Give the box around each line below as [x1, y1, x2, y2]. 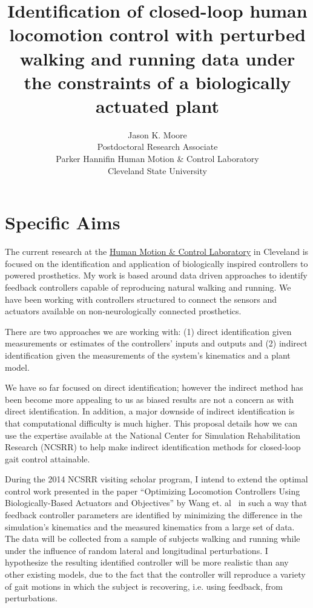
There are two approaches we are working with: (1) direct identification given [5, 325, 292, 337]
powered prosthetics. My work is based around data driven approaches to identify [5, 269, 308, 282]
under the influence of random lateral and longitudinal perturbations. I [5, 544, 268, 556]
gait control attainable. [5, 452, 90, 465]
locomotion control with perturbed [9, 22, 306, 47]
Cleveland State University [108, 164, 207, 177]
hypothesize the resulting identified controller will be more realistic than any [5, 556, 289, 569]
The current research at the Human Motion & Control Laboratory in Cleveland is [5, 245, 309, 258]
